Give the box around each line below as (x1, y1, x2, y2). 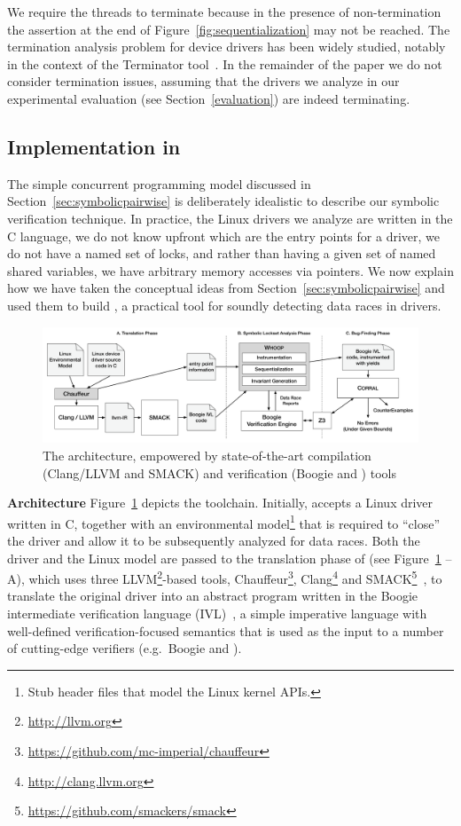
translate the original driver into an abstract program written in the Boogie (7, 586, 418, 605)
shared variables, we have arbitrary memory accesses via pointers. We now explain (7, 261, 454, 279)
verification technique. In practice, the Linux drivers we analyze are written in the (7, 208, 453, 227)
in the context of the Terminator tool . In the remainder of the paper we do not (7, 54, 442, 73)
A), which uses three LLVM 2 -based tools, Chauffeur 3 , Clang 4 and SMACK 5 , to (7, 567, 442, 587)
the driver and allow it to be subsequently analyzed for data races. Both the (7, 531, 420, 549)
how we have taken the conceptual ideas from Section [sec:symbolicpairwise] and (7, 279, 445, 297)
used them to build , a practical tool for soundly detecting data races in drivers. (7, 295, 441, 314)
